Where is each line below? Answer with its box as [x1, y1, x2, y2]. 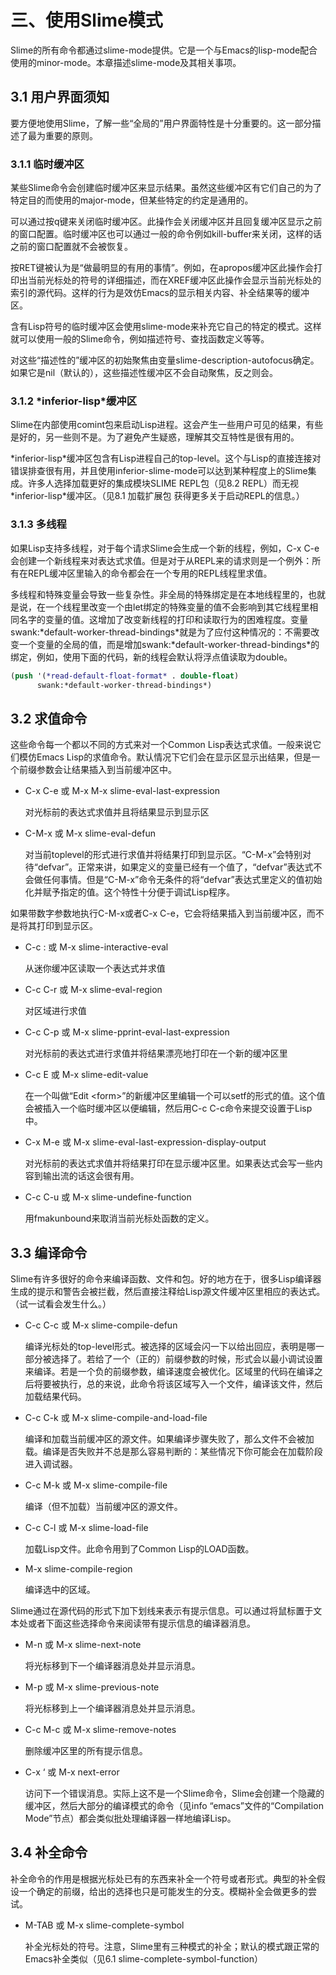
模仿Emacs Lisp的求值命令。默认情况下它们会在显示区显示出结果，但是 [18, 751, 312, 763]
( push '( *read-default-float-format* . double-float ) [10, 671, 240, 681]
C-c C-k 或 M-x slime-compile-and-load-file [24, 1412, 208, 1424]
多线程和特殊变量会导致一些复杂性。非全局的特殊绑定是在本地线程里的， [10, 588, 308, 600]
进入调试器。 [24, 1458, 78, 1470]
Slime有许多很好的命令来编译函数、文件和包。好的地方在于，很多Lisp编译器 [10, 1273, 322, 1285]
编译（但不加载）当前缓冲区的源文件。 [24, 1501, 183, 1513]
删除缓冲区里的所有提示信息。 [24, 1745, 148, 1757]
